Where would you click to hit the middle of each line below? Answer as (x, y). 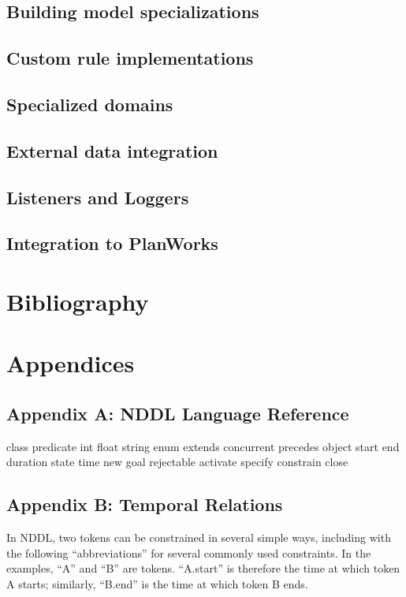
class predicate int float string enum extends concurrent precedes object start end (203, 446)
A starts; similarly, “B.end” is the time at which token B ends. (157, 583)
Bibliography (78, 301)
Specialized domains (90, 104)
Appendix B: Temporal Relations (145, 504)
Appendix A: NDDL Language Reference (178, 413)
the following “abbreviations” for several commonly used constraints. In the (189, 552)
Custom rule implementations (130, 58)
